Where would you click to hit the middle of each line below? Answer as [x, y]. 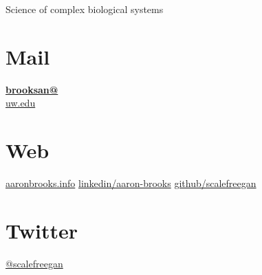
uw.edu [21, 103]
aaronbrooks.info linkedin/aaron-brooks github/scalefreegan [131, 183]
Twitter [42, 230]
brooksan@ [32, 89]
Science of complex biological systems [85, 9]
